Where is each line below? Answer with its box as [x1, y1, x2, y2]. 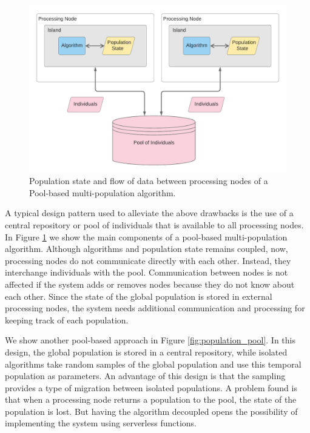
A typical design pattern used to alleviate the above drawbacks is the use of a [5, 207, 294, 219]
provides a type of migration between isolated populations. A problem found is [5, 381, 297, 394]
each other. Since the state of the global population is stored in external [5, 289, 272, 302]
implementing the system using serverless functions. [5, 417, 197, 429]
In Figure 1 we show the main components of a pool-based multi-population [5, 230, 288, 243]
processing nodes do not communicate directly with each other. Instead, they [5, 254, 291, 266]
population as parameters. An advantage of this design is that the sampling [5, 369, 286, 382]
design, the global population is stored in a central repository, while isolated [5, 345, 288, 358]
